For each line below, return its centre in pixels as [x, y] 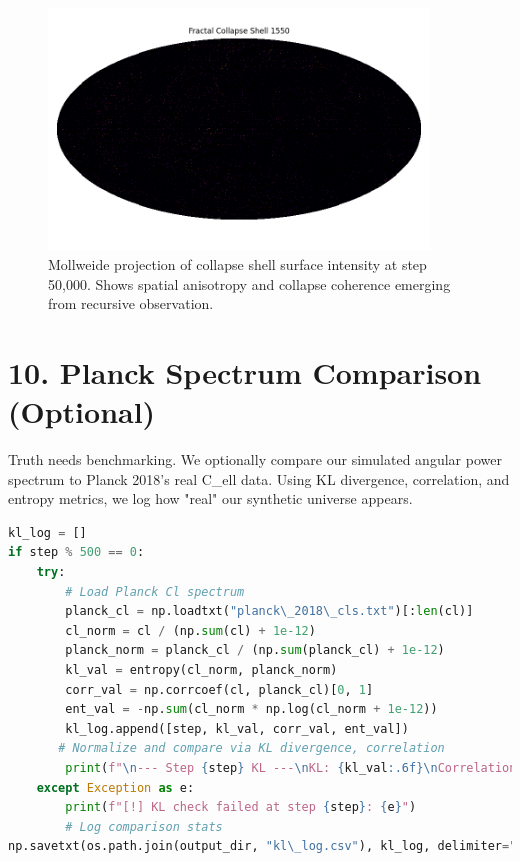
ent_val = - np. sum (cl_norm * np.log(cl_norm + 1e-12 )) [251, 709]
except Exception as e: [115, 787]
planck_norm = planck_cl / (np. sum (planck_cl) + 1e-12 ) [255, 650]
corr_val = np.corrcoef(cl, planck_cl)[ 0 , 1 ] [219, 689]
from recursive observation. [131, 303]
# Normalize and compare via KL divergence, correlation [251, 748]
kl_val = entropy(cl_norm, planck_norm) [201, 670]
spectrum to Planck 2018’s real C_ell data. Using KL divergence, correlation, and [259, 478]
